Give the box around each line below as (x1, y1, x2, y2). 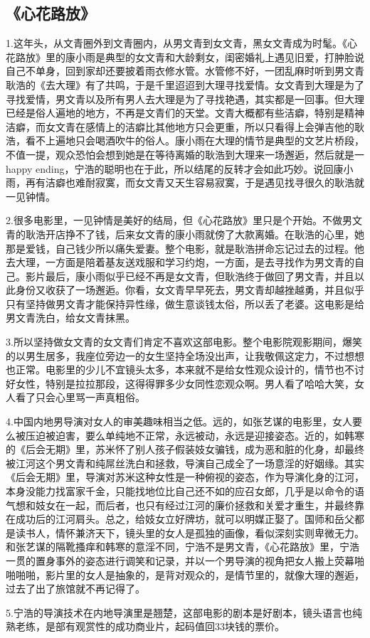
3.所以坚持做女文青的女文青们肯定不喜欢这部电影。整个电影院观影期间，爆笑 (6, 334, 362, 349)
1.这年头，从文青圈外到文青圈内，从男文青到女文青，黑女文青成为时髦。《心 (6, 36, 357, 50)
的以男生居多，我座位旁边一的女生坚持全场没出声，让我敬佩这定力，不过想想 (6, 348, 364, 363)
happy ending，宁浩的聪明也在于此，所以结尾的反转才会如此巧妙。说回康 (6, 161, 344, 176)
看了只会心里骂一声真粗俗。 (15, 390, 145, 405)
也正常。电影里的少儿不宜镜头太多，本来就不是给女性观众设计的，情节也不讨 (6, 362, 364, 377)
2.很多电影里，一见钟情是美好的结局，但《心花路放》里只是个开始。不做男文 (6, 213, 362, 228)
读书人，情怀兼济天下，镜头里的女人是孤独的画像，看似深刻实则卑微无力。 (15, 525, 364, 540)
